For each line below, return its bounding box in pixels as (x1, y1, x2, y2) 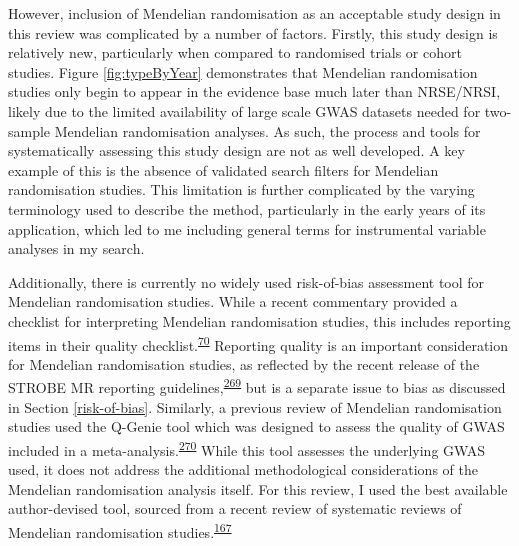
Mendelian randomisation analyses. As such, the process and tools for (54, 120, 481, 141)
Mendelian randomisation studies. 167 (8, 518, 232, 542)
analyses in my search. (8, 238, 145, 259)
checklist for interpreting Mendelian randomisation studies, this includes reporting (8, 310, 511, 331)
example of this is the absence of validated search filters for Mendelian (8, 159, 439, 180)
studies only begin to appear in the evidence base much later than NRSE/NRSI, (8, 81, 501, 102)
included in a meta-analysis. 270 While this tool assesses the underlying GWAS (8, 436, 486, 460)
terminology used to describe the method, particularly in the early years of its (8, 198, 486, 219)
